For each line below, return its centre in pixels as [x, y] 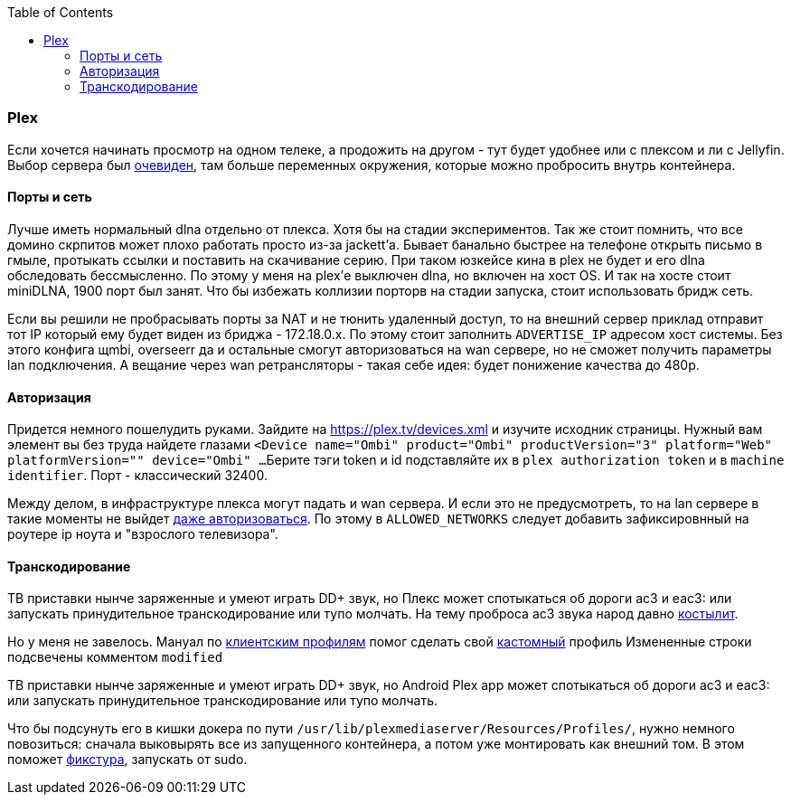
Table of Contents [61, 12]
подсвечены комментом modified [115, 657]
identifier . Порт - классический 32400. [137, 476]
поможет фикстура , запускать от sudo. [127, 760]
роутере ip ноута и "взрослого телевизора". [143, 534]
